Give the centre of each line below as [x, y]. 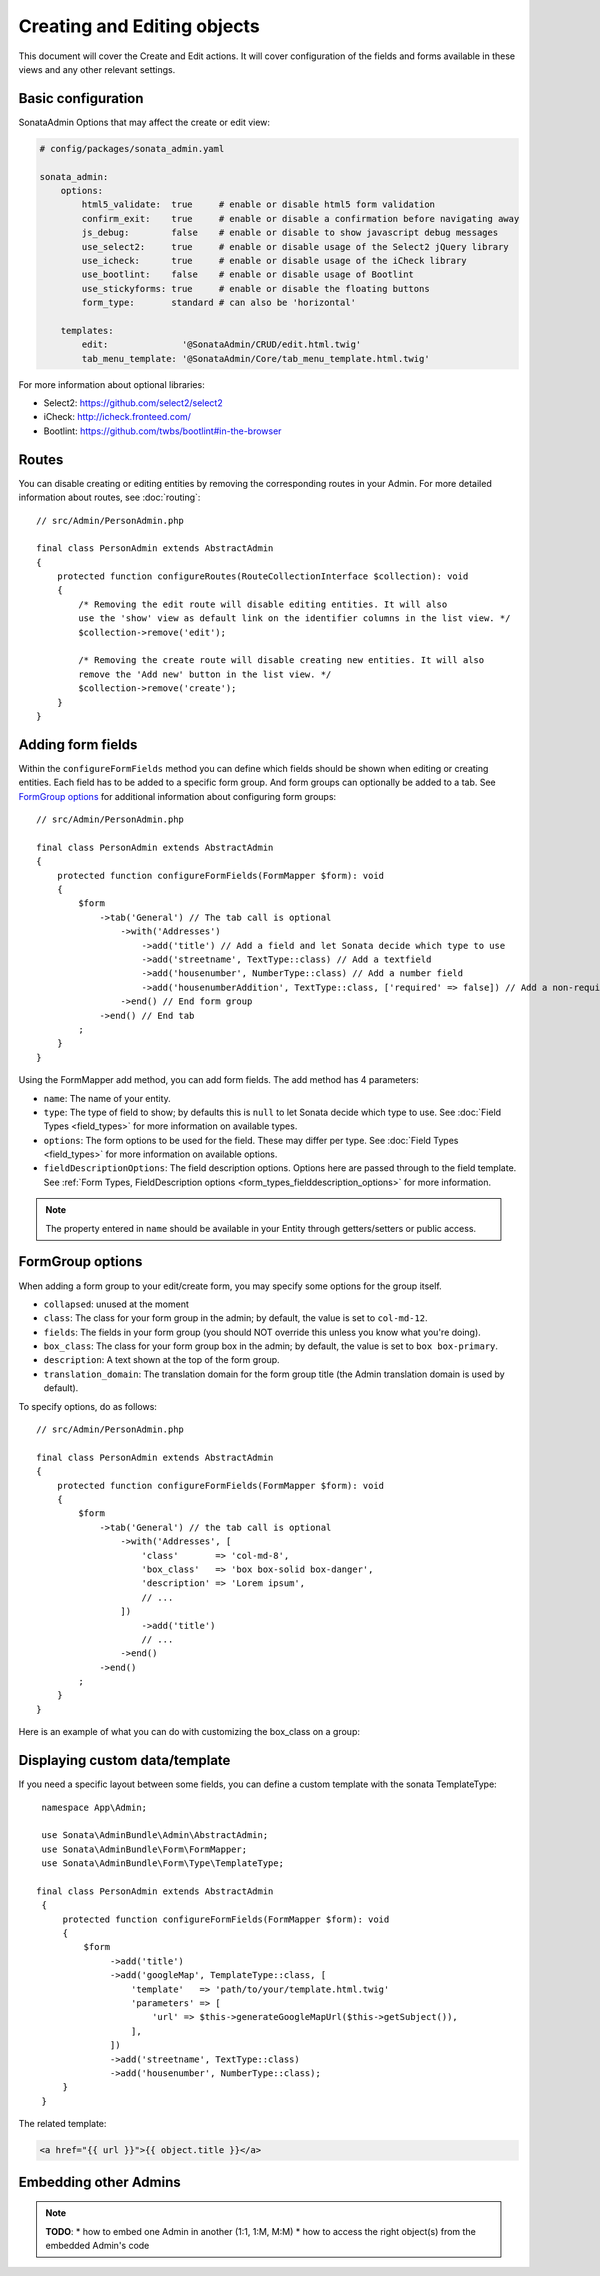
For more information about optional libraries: [111, 384]
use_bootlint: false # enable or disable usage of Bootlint [248, 274]
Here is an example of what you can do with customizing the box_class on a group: [189, 1732]
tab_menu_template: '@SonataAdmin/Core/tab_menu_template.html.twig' [255, 358]
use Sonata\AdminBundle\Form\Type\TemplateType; [163, 1863]
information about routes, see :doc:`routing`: [109, 497]
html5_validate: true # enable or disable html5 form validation [258, 204]
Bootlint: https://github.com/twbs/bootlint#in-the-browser [162, 431]
